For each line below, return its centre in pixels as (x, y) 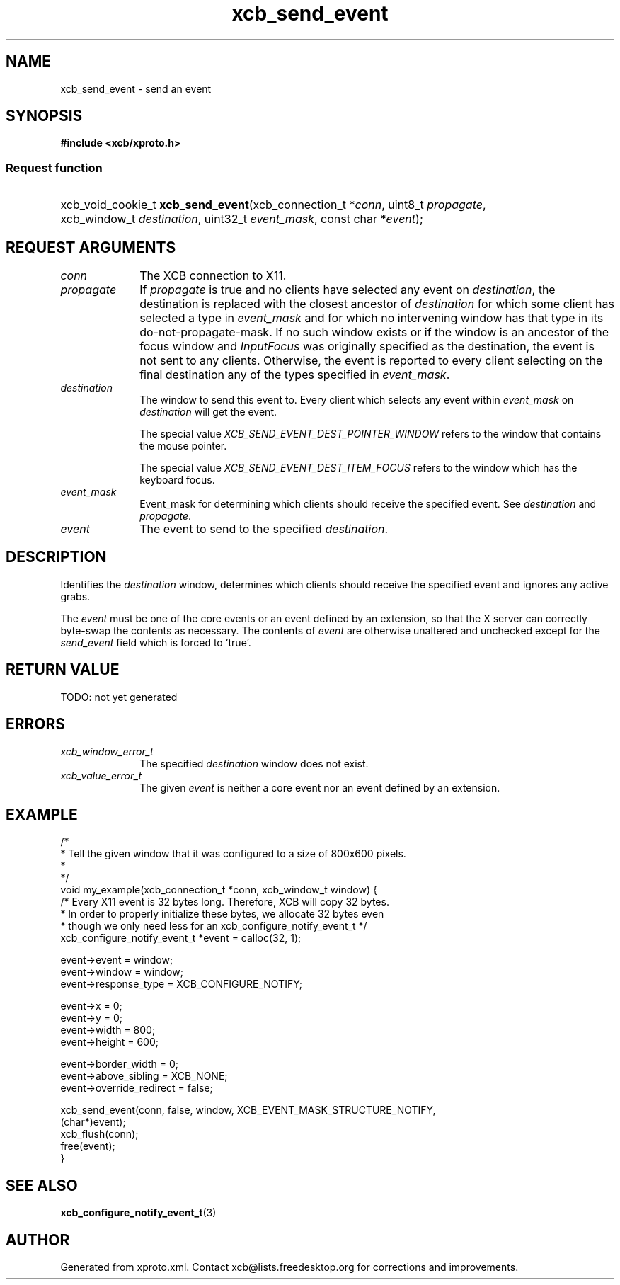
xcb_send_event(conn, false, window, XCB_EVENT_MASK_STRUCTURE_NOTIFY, (248, 1110)
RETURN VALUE (63, 670)
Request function (54, 167)
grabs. (75, 596)
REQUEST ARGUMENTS (91, 247)
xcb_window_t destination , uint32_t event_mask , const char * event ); (242, 219)
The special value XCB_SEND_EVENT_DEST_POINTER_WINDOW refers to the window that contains (371, 434)
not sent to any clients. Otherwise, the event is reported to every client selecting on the (371, 361)
